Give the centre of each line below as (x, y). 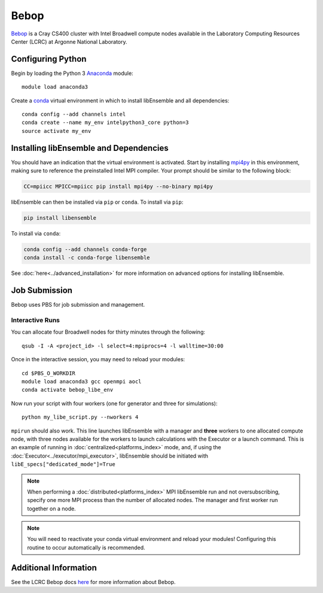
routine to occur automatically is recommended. (86, 547)
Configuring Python (49, 59)
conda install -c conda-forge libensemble (87, 258)
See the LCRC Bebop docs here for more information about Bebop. (93, 582)
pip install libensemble (60, 218)
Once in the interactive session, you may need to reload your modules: (98, 359)
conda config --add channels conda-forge (85, 249)
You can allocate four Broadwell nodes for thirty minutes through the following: (108, 332)
